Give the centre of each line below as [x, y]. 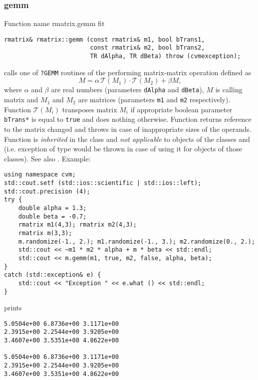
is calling [229, 89]
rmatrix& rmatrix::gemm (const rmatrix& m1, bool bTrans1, [104, 39]
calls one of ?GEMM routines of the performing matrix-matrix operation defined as [128, 72]
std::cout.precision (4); [47, 191]
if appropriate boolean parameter [181, 109]
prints [13, 308]
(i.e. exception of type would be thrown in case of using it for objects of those [123, 149]
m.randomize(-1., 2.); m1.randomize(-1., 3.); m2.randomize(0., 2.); [137, 241]
